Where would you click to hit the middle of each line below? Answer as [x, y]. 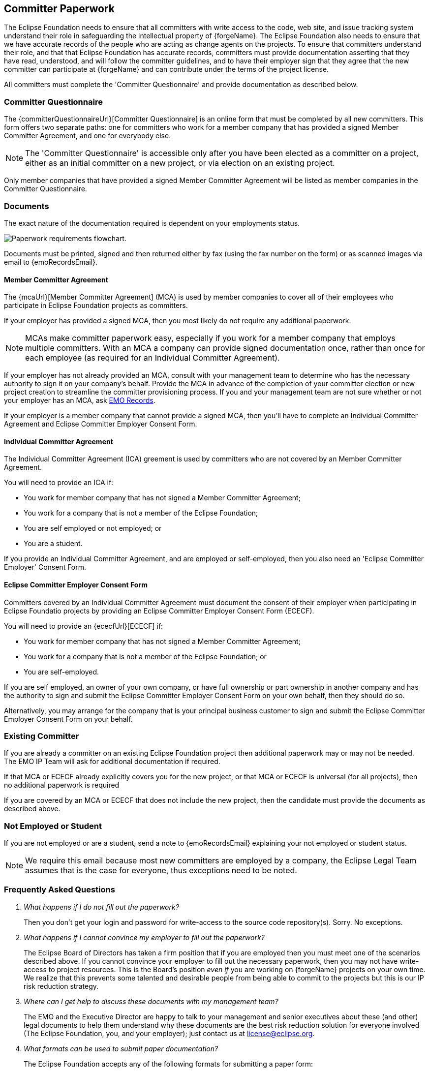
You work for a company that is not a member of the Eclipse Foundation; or [145, 656]
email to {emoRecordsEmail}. [51, 262]
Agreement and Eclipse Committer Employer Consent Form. [101, 424]
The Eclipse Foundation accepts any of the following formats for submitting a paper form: [169, 1064]
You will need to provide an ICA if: [59, 483]
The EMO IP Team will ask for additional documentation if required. [112, 762]
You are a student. [53, 544]
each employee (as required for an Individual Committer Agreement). [153, 358]
